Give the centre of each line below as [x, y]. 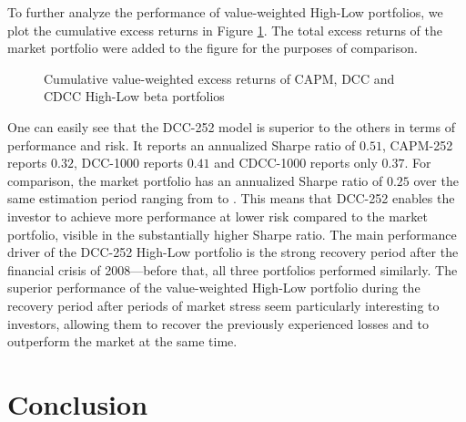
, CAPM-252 [417, 144]
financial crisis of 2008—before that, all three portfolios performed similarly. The [233, 269]
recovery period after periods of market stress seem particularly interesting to [223, 305]
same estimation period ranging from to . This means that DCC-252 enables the [231, 198]
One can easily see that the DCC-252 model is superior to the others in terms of [231, 126]
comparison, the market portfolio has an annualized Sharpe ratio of [195, 180]
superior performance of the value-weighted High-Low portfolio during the [214, 288]
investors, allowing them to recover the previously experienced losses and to [218, 323]
